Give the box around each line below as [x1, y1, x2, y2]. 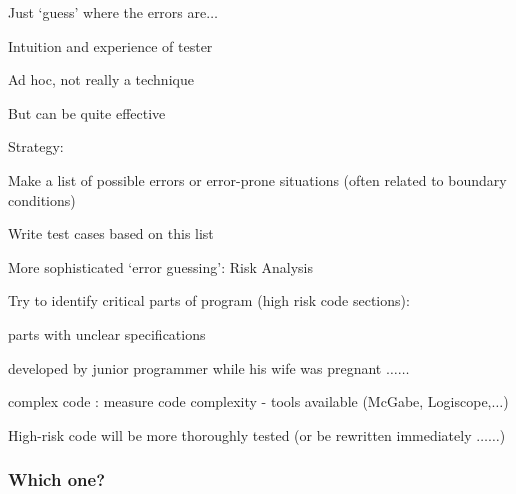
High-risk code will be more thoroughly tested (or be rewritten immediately [8, 424, 472, 445]
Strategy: [8, 136, 64, 157]
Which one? [8, 467, 106, 492]
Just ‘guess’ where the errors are [8, 2, 207, 22]
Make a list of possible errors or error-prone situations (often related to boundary [8, 169, 507, 190]
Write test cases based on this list [8, 223, 214, 244]
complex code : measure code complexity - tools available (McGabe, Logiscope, [8, 391, 492, 412]
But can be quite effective [8, 102, 166, 123]
